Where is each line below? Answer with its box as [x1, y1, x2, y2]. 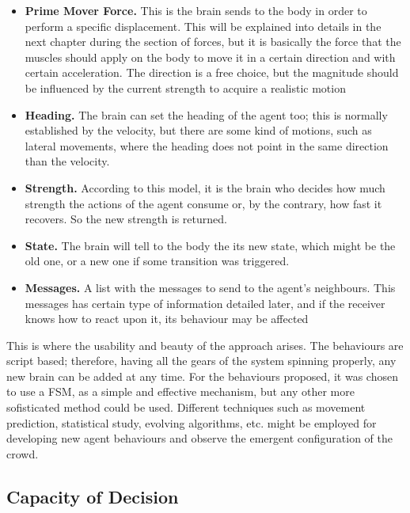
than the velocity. [25, 153, 110, 169]
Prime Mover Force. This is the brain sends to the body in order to [25, 2, 367, 18]
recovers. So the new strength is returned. [25, 211, 227, 227]
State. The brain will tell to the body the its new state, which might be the [25, 237, 396, 253]
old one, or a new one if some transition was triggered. [25, 253, 290, 269]
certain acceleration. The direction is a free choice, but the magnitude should [25, 64, 399, 81]
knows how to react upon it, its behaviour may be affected [25, 310, 309, 327]
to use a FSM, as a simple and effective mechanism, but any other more [6, 383, 355, 400]
